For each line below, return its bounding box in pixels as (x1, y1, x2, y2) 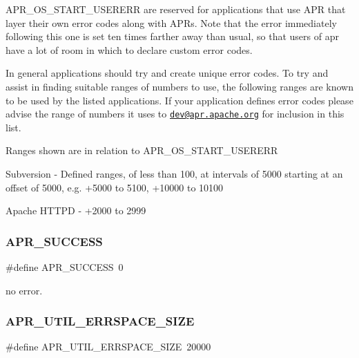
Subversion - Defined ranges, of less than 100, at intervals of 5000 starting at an (6, 167, 343, 180)
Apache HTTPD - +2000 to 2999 (6, 203, 146, 218)
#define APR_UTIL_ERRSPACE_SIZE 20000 (6, 339, 211, 354)
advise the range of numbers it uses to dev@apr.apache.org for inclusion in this (6, 106, 345, 121)
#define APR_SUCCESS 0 (6, 260, 124, 274)
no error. (6, 283, 43, 297)
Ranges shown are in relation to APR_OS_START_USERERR (6, 143, 278, 158)
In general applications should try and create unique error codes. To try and (6, 66, 329, 80)
